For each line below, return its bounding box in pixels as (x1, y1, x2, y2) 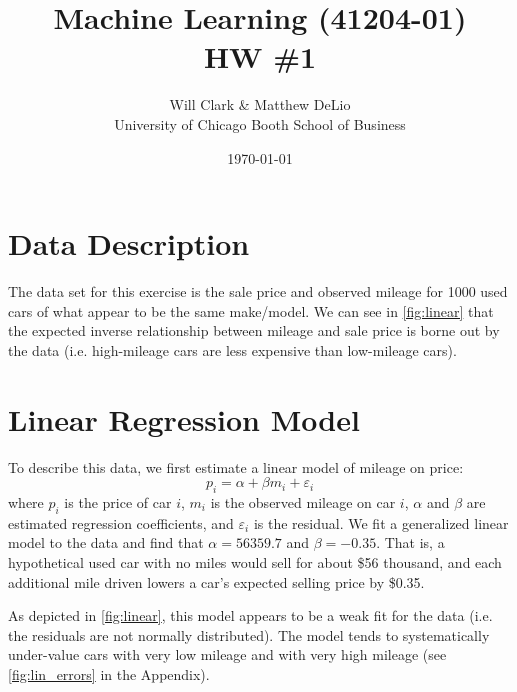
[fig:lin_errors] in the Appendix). (8, 663, 210, 684)
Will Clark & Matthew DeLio (169, 94, 351, 115)
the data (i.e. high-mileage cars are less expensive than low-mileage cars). (8, 339, 457, 360)
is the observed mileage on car (210, 491, 396, 512)
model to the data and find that (8, 532, 204, 553)
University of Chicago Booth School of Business (114, 113, 406, 134)
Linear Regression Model (8, 398, 360, 439)
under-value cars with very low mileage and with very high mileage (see (8, 644, 447, 665)
